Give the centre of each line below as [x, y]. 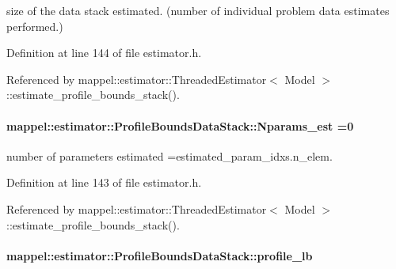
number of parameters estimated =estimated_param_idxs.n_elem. [169, 155]
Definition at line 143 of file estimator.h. [104, 182]
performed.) [35, 26]
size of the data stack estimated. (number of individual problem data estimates [198, 10]
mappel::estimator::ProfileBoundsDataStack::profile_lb [160, 255]
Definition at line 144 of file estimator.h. [104, 53]
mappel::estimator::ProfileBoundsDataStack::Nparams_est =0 [180, 125]
